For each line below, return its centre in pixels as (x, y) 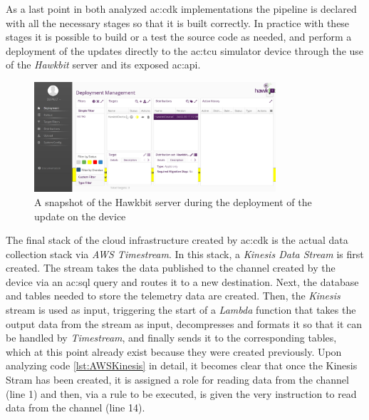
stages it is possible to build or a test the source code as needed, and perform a (179, 37)
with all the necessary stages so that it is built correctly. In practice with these (178, 22)
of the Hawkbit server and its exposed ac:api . (103, 65)
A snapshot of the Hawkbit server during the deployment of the (173, 201)
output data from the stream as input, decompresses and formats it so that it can (184, 323)
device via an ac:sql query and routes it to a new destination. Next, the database (182, 281)
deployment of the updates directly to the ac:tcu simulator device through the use (185, 50)
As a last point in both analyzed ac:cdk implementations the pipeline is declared (181, 9)
